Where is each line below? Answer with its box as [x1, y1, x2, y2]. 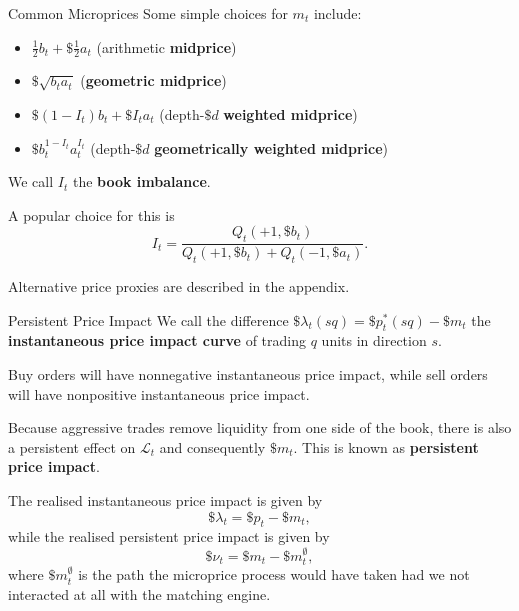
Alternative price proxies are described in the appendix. [8, 276, 350, 297]
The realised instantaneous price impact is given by [8, 489, 323, 510]
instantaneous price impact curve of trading [8, 330, 307, 351]
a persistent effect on [8, 436, 136, 457]
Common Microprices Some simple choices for [8, 3, 288, 23]
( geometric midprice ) [80, 70, 227, 91]
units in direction [321, 330, 427, 351]
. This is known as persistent [293, 436, 479, 457]
